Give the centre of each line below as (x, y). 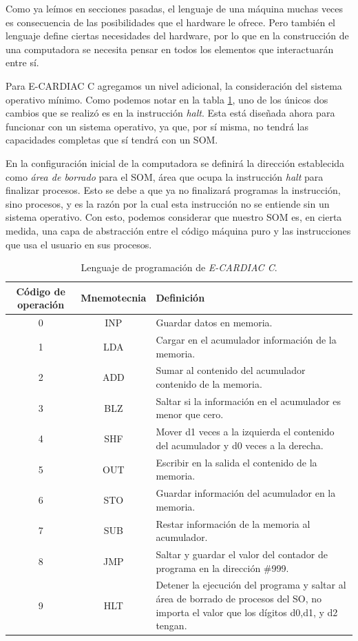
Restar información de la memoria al (233, 523)
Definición (180, 298)
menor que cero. (190, 414)
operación (41, 305)
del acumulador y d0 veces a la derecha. (240, 445)
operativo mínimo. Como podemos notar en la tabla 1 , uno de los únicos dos (167, 99)
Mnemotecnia (114, 298)
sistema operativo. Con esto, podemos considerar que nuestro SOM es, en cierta (174, 217)
